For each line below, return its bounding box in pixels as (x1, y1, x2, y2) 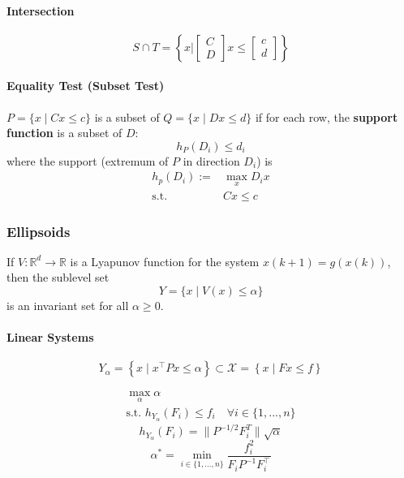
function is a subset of (6, 124, 122, 141)
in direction (183, 152, 240, 169)
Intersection (6, 2, 75, 19)
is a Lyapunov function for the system (70, 252, 260, 269)
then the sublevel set (6, 269, 110, 286)
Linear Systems (6, 329, 94, 346)
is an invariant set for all (6, 297, 129, 314)
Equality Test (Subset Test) (6, 77, 165, 94)
